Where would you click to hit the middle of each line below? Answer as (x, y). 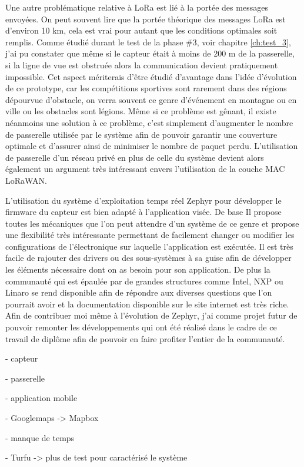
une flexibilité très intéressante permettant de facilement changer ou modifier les (150, 235)
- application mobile (41, 398)
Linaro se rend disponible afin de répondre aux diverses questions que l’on (139, 292)
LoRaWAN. (26, 180)
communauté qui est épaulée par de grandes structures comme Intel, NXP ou (144, 281)
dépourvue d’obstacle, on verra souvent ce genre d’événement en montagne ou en (151, 99)
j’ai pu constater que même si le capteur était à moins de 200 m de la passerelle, (150, 53)
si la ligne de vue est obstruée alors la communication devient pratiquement (142, 64)
